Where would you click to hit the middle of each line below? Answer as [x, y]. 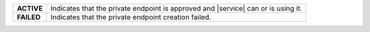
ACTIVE [30, 8]
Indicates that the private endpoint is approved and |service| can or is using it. [176, 8]
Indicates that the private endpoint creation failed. [131, 17]
